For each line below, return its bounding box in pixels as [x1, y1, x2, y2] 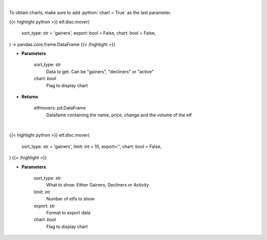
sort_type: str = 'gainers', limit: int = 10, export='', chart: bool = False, [21, 144, 162, 149]
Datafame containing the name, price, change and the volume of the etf [46, 112, 192, 118]
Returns [21, 94, 39, 99]
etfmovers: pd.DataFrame [34, 105, 86, 111]
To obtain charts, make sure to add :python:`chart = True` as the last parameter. [9, 10, 172, 16]
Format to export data [46, 209, 91, 215]
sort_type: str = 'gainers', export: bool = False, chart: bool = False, [21, 30, 156, 36]
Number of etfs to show [46, 196, 95, 202]
